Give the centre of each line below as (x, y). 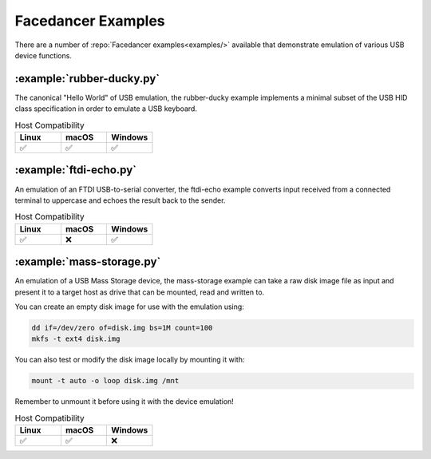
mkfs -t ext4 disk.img (76, 339)
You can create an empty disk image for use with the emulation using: (130, 307)
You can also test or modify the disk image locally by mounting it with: (130, 360)
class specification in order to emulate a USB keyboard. (106, 109)
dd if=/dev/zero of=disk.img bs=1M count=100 (122, 328)
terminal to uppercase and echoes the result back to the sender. (120, 200)
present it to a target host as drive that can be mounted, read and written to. (140, 292)
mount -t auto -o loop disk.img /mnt (105, 381)
